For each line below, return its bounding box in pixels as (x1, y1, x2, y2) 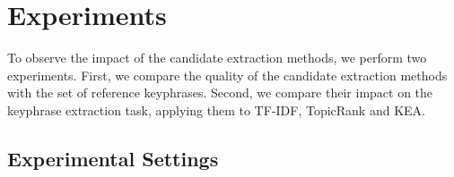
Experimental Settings (7, 144, 219, 172)
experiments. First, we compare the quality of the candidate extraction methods (7, 65, 448, 84)
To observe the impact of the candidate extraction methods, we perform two (7, 48, 427, 67)
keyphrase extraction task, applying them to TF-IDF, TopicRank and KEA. (7, 100, 425, 119)
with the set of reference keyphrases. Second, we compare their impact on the (7, 83, 433, 102)
